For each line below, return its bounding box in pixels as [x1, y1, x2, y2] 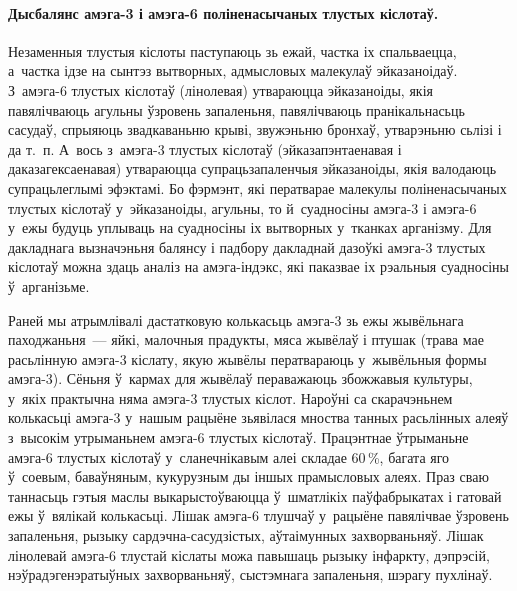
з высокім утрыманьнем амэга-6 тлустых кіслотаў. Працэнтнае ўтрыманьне [8, 427, 469, 448]
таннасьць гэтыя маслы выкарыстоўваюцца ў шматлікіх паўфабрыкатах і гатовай [8, 485, 502, 506]
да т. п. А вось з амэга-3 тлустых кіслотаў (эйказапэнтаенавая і [8, 138, 402, 159]
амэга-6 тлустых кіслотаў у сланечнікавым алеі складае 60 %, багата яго [8, 446, 450, 467]
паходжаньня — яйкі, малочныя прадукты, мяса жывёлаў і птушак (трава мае [8, 329, 484, 350]
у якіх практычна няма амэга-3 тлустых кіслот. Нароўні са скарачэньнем [8, 387, 453, 408]
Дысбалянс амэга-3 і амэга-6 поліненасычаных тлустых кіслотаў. [8, 2, 439, 23]
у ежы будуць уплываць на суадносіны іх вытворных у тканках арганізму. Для [8, 217, 492, 238]
